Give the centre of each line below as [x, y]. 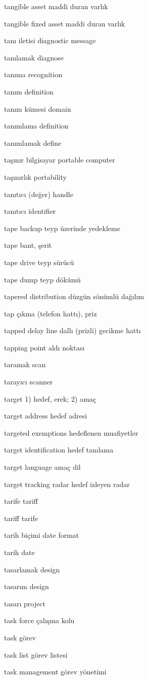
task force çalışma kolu [39, 620]
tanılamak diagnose [34, 57]
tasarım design [27, 586]
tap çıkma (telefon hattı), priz [51, 313]
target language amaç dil [42, 467]
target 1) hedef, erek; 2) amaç [50, 398]
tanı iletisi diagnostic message [50, 40]
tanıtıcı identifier [30, 211]
